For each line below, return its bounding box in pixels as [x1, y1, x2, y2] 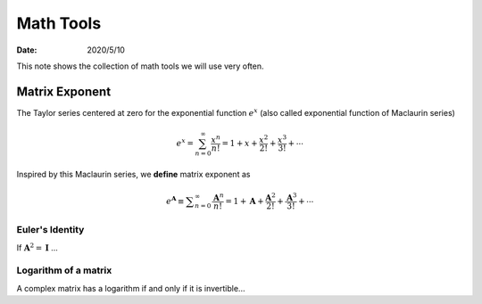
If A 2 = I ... [16, 242, 58, 253]
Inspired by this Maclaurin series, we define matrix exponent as [16, 168, 251, 179]
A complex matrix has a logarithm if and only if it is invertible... [16, 283, 245, 293]
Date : [16, 45, 37, 55]
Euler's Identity [16, 224, 85, 236]
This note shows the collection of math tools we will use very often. [16, 61, 264, 71]
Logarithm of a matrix [16, 264, 112, 276]
